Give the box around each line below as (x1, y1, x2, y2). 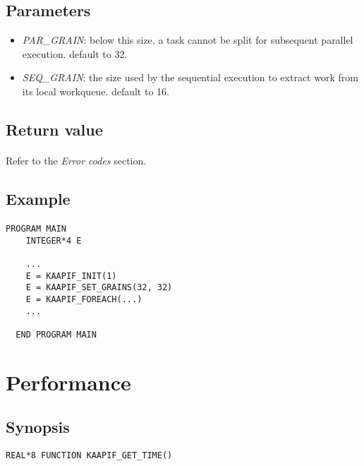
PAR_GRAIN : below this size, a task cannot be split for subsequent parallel (22, 32, 353, 47)
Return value (6, 118, 103, 140)
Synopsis (6, 416, 70, 438)
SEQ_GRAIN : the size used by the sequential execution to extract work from (22, 70, 358, 85)
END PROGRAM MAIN (16, 329, 97, 340)
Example (6, 187, 71, 209)
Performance (6, 367, 131, 396)
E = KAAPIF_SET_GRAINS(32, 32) (25, 282, 173, 293)
